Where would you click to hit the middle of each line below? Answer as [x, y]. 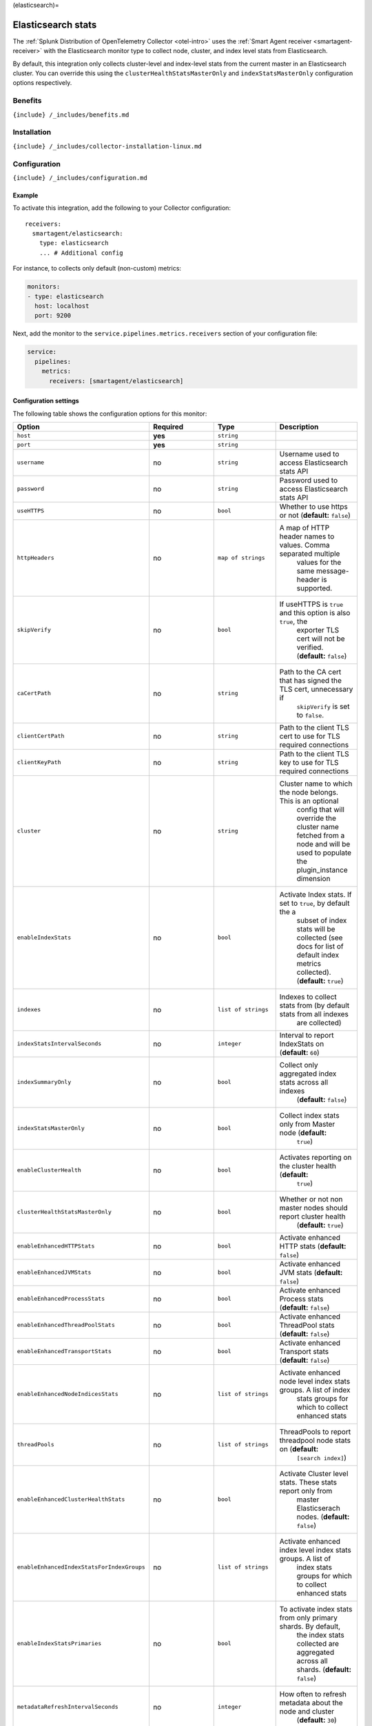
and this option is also [315, 612]
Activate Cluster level [314, 1473]
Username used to [309, 454]
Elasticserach [318, 1508]
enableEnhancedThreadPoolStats [66, 1325]
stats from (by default [314, 1005]
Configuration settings [46, 401]
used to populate [324, 853]
